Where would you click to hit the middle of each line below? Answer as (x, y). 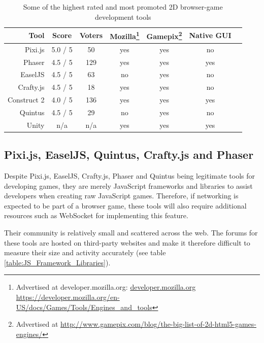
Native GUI (210, 35)
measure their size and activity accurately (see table (85, 252)
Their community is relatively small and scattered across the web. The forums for (131, 233)
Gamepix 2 (164, 35)
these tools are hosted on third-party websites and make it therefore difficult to (127, 242)
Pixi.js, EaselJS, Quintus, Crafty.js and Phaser (129, 155)
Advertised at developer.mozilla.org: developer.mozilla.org (106, 287)
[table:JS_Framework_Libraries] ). (57, 262)
